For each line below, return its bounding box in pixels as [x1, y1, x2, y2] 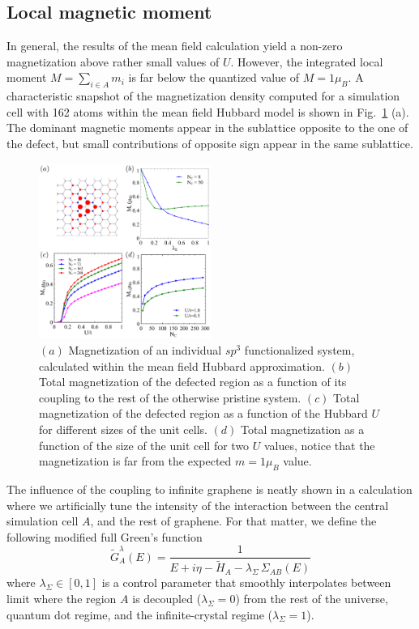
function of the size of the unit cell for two [39, 436, 250, 453]
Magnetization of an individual [68, 342, 222, 359]
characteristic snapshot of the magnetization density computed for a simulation [6, 87, 400, 104]
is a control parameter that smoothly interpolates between [101, 574, 391, 591]
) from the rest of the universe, [235, 590, 388, 607]
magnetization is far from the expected [39, 453, 232, 470]
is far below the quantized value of [128, 69, 299, 86]
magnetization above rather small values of [6, 53, 220, 70]
